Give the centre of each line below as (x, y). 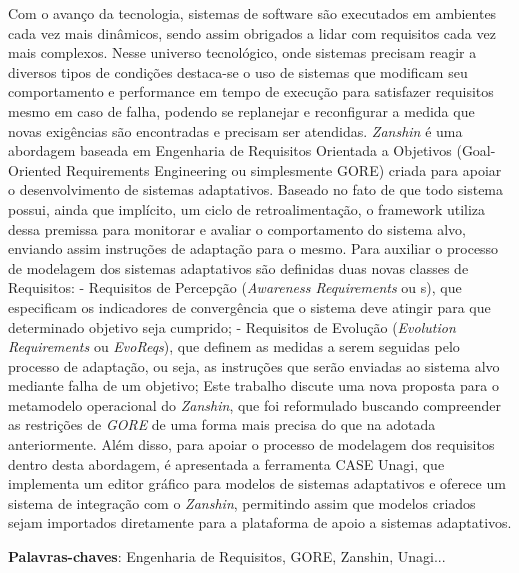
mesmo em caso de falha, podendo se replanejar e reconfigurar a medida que (241, 110)
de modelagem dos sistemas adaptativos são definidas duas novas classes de (238, 267)
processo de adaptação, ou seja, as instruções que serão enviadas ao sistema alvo (254, 365)
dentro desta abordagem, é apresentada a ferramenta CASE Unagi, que (226, 463)
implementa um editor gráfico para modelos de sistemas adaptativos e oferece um (257, 483)
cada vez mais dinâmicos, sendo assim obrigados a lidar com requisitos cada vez (252, 32)
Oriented (35, 169)
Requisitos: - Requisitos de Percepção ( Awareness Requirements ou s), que (235, 287)
